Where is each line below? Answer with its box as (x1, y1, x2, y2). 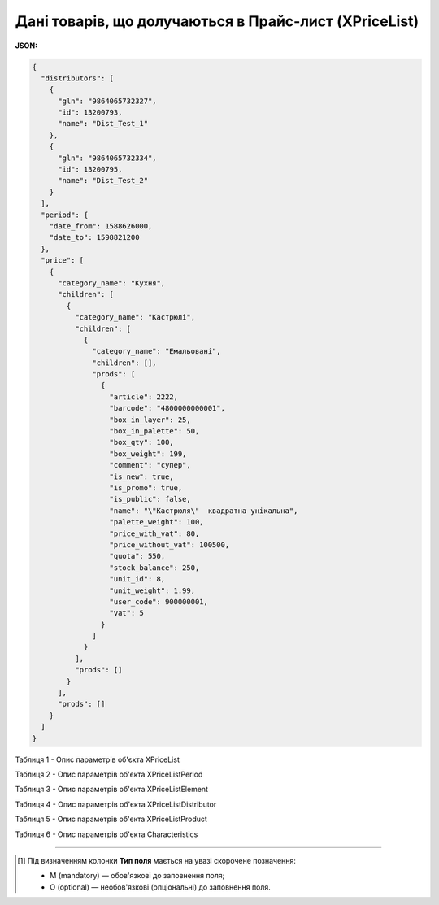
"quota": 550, (109, 551, 166, 561)
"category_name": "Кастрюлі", (74, 313, 195, 322)
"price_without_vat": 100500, (109, 540, 230, 549)
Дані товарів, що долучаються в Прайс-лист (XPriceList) (15, 12, 419, 30)
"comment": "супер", (109, 460, 191, 470)
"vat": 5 (109, 608, 144, 618)
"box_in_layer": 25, (109, 415, 191, 424)
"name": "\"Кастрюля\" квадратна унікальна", (109, 506, 298, 516)
